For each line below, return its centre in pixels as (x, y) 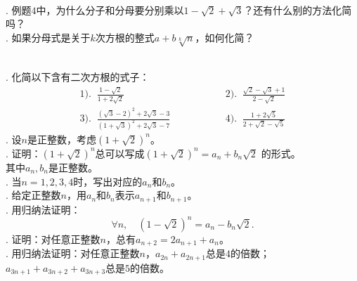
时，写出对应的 (108, 181)
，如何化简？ (225, 37)
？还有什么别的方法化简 (298, 9)
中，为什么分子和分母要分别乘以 (110, 9)
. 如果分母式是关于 (48, 37)
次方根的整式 (125, 37)
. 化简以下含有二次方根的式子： (78, 77)
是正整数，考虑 (61, 139)
